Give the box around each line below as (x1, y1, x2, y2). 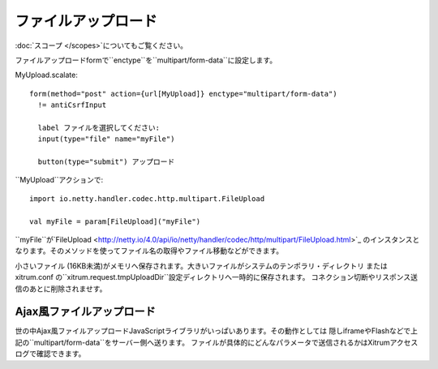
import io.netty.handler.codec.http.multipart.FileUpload (29, 194, 265, 203)
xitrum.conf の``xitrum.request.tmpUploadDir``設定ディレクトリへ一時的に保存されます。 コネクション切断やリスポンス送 (15, 272, 418, 282)
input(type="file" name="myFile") (37, 135, 175, 144)
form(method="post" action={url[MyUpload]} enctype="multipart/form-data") (29, 89, 337, 98)
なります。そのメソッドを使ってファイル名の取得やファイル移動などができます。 (15, 246, 284, 255)
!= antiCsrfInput (37, 101, 107, 109)
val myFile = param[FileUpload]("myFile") (29, 217, 201, 226)
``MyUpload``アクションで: (15, 175, 104, 185)
